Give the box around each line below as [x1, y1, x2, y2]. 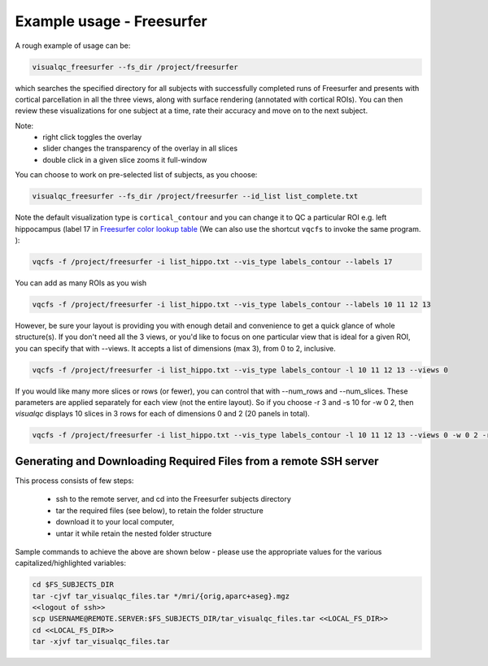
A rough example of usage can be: [15, 41, 131, 50]
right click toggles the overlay [42, 133, 142, 142]
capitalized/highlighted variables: [15, 558, 126, 568]
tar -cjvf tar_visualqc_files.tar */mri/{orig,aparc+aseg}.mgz [32, 591, 290, 601]
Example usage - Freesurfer [15, 12, 207, 30]
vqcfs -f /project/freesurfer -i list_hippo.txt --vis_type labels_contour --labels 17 [32, 257, 393, 266]
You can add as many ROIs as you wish [15, 277, 147, 288]
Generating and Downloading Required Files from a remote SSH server [15, 454, 379, 468]
